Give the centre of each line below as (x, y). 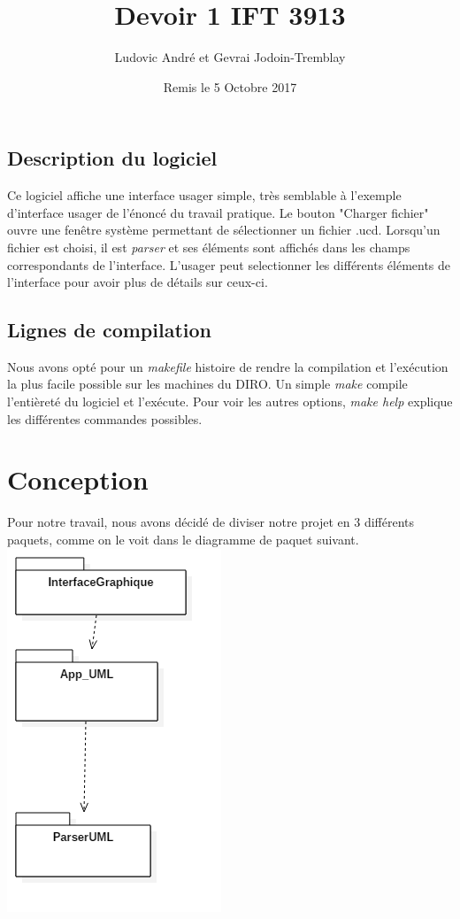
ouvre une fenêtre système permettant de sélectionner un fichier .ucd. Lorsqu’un (224, 230)
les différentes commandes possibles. (105, 418)
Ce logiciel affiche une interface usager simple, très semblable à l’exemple (204, 195)
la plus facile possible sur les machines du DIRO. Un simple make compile (207, 384)
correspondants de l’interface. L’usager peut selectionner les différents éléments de (229, 264)
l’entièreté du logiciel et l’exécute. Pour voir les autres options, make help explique (230, 402)
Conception (78, 479)
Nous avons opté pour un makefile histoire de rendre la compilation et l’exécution (228, 366)
